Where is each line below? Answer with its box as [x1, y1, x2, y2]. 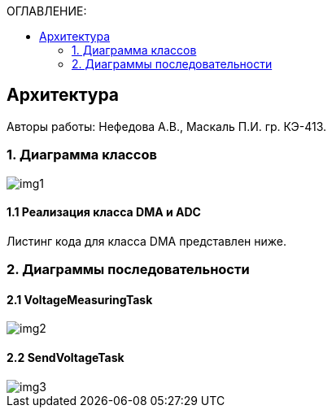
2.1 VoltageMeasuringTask [7, 292, 153, 307]
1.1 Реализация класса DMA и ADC [7, 205, 201, 220]
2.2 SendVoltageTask [7, 351, 124, 365]
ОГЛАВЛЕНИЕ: [7, 4, 87, 18]
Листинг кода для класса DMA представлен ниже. [7, 233, 286, 248]
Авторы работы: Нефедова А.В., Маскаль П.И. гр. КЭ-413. [7, 119, 326, 133]
